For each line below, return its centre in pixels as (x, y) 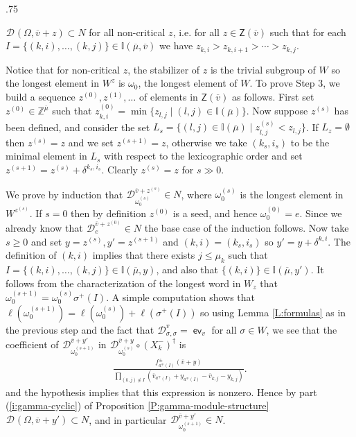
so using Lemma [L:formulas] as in (273, 312)
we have (176, 45)
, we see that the (302, 329)
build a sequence (41, 96)
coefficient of (32, 344)
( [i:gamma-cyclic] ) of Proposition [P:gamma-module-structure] (137, 405)
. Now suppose (277, 111)
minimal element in (46, 156)
